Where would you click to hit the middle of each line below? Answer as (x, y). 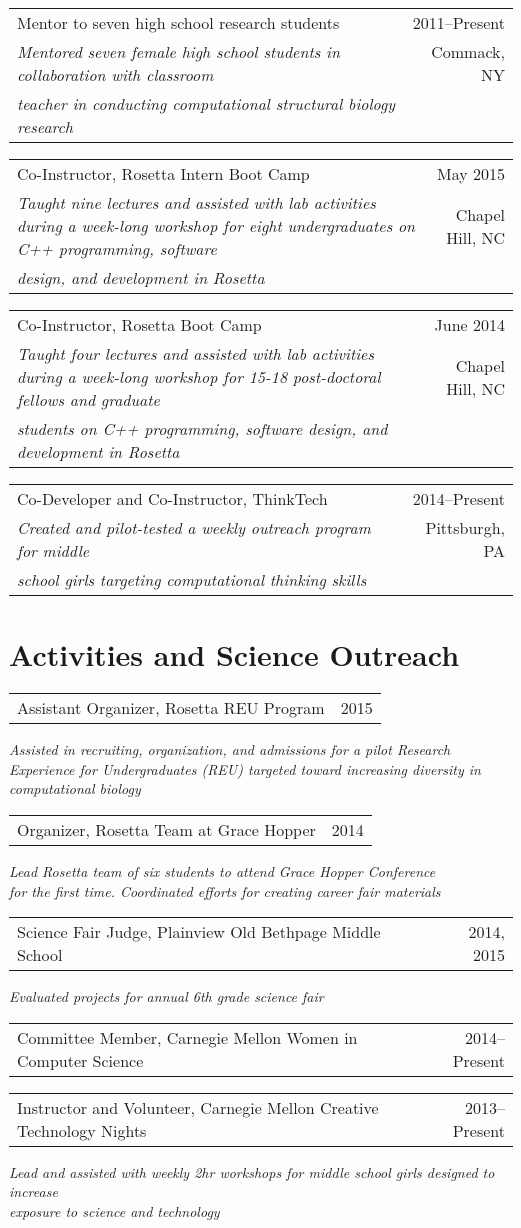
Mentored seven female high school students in (178, 51)
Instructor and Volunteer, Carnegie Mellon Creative (198, 1107)
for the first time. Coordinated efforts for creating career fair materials (225, 890)
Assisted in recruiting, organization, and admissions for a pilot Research (230, 749)
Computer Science (80, 1060)
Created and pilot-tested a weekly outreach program (194, 527)
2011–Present (458, 22)
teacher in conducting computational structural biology (206, 103)
